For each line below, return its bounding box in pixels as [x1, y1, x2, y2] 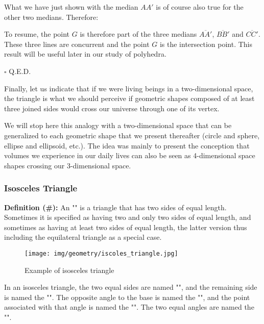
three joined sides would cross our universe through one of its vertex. [4, 103, 220, 113]
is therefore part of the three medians [80, 29, 197, 39]
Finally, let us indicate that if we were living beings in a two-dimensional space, [4, 83, 253, 93]
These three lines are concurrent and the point [4, 38, 150, 49]
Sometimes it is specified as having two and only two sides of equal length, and [4, 212, 251, 222]
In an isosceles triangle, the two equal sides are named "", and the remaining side [4, 282, 257, 292]
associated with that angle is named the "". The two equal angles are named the [4, 302, 254, 312]
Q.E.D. [9, 65, 31, 76]
